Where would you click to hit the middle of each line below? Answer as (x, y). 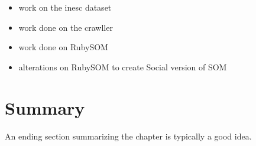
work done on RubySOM (63, 47)
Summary (45, 107)
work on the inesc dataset (65, 7)
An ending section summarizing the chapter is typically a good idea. (128, 136)
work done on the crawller (66, 27)
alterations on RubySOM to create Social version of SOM (123, 66)
